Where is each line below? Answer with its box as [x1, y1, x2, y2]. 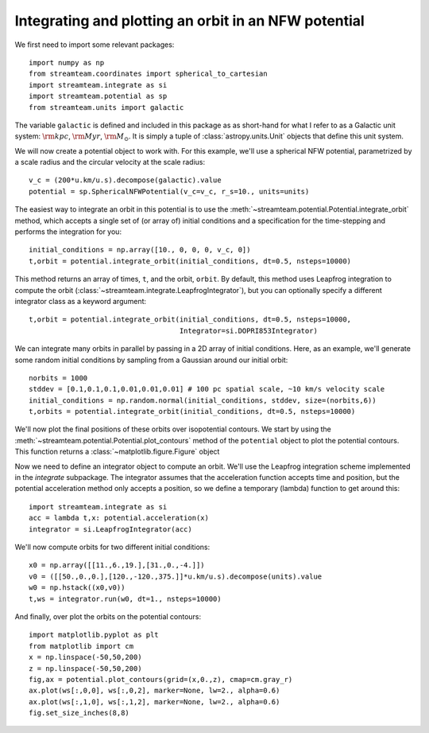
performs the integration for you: [14, 227, 122, 236]
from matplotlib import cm [29, 641, 134, 650]
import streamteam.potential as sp [29, 92, 168, 101]
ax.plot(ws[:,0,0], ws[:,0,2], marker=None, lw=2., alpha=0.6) [29, 686, 280, 696]
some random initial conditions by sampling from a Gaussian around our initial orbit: [14, 355, 288, 365]
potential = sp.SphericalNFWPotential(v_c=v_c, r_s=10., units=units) [29, 187, 310, 196]
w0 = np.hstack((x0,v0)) [29, 583, 126, 592]
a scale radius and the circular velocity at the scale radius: [14, 158, 206, 167]
